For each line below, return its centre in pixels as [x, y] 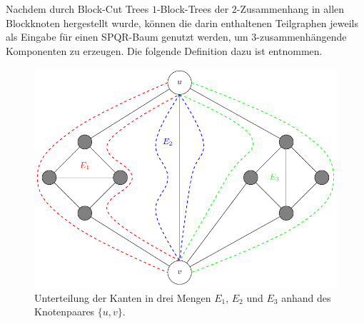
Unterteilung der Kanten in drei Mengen [123, 297]
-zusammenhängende [302, 37]
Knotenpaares [65, 312]
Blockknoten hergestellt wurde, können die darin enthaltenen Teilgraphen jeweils [182, 22]
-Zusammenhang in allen [290, 9]
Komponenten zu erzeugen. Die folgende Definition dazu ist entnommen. [164, 50]
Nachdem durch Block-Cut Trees [77, 9]
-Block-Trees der [193, 9]
